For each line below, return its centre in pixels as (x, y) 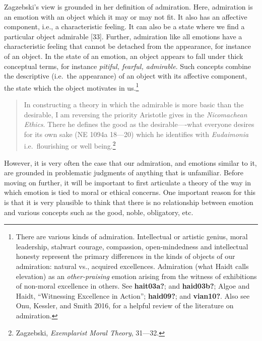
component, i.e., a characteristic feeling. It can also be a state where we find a (124, 26)
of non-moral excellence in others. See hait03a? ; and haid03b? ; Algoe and (133, 286)
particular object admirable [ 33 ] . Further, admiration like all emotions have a (123, 36)
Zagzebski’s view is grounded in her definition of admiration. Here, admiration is (128, 7)
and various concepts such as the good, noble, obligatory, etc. (99, 212)
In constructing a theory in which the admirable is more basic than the (134, 104)
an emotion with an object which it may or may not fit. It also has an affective (126, 16)
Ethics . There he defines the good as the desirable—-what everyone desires (139, 124)
